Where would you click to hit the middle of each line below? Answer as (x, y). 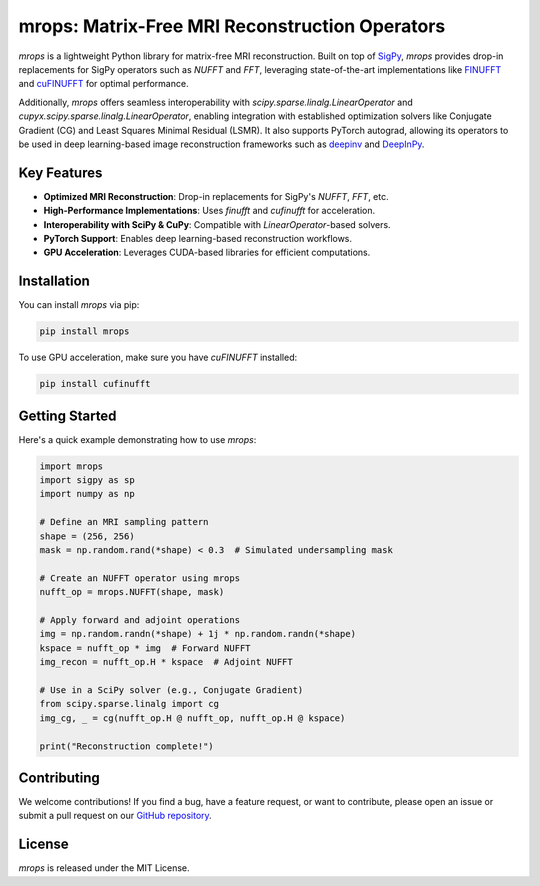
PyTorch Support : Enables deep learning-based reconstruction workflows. (198, 238)
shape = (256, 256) (87, 536)
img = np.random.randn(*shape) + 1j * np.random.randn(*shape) (198, 634)
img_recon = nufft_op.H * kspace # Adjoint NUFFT (166, 662)
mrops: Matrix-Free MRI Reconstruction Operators (232, 26)
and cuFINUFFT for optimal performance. (103, 84)
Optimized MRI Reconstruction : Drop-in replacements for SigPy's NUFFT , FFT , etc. (216, 196)
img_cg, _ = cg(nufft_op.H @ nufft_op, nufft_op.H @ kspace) (192, 718)
